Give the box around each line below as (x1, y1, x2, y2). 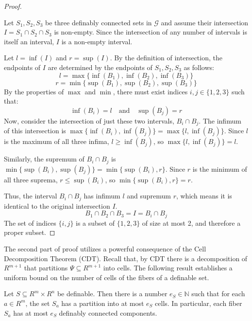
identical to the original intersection (4, 200, 110, 211)
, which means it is (176, 191, 232, 201)
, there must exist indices (113, 86, 188, 96)
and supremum (127, 191, 171, 201)
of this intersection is (4, 125, 66, 136)
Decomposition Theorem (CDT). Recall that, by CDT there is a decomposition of (4, 253, 248, 263)
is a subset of (76, 217, 115, 228)
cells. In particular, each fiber (155, 298, 242, 308)
